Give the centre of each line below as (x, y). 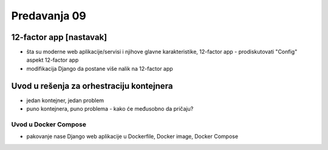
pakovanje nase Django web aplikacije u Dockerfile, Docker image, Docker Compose (132, 137)
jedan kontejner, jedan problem (65, 100)
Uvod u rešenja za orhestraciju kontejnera (92, 86)
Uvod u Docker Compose (49, 124)
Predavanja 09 (49, 16)
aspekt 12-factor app (53, 60)
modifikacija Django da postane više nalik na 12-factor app (100, 68)
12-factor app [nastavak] (59, 37)
